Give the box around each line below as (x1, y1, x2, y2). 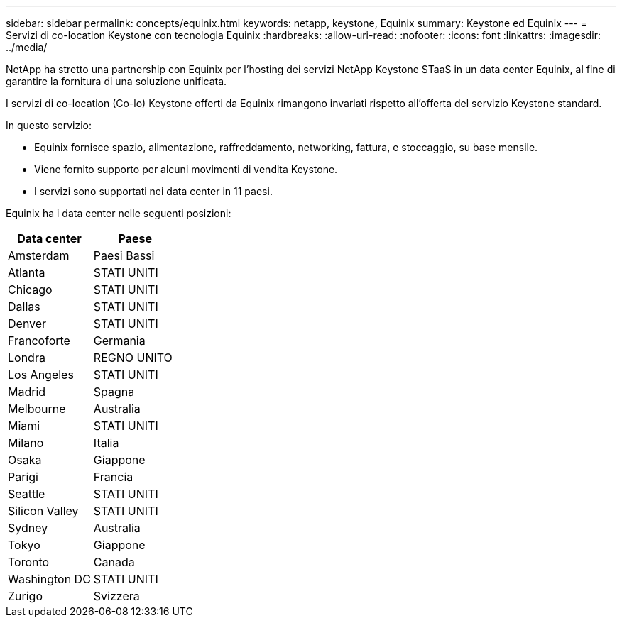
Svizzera (93, 589, 140, 603)
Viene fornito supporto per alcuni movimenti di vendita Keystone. (34, 163, 338, 175)
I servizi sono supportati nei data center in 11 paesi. (34, 185, 273, 197)
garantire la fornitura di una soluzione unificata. (6, 75, 227, 87)
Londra (8, 351, 45, 365)
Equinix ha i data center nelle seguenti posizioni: (6, 207, 231, 219)
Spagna (93, 385, 135, 399)
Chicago (8, 282, 53, 297)
